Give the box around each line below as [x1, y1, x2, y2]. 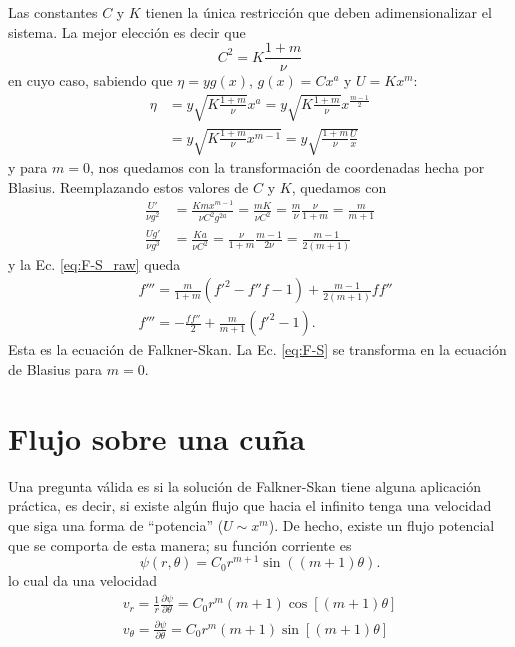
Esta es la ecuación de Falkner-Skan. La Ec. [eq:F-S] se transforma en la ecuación [8, 339, 507, 360]
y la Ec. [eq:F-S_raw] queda [8, 253, 181, 274]
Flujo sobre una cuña [8, 417, 306, 458]
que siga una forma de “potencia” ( [8, 514, 224, 535]
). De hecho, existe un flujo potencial [268, 514, 495, 535]
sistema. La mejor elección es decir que [8, 21, 246, 42]
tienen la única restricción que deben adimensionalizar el [145, 2, 492, 22]
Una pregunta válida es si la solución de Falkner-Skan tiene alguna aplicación [8, 475, 482, 496]
